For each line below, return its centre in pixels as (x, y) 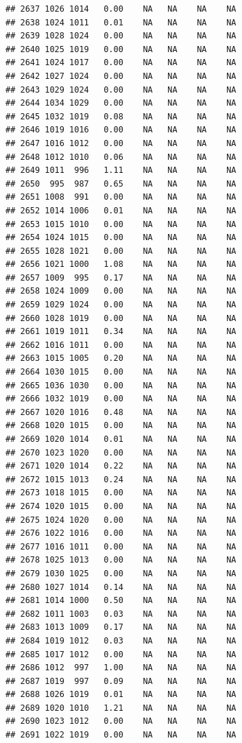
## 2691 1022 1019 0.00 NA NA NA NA (121, 735)
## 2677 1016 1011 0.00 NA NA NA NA (121, 546)
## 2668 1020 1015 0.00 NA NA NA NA (121, 426)
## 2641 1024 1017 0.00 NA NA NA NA (121, 63)
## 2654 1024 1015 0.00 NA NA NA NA (121, 238)
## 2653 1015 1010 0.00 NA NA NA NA (121, 224)
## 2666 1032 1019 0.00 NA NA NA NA (121, 399)
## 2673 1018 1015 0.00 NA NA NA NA (121, 493)
